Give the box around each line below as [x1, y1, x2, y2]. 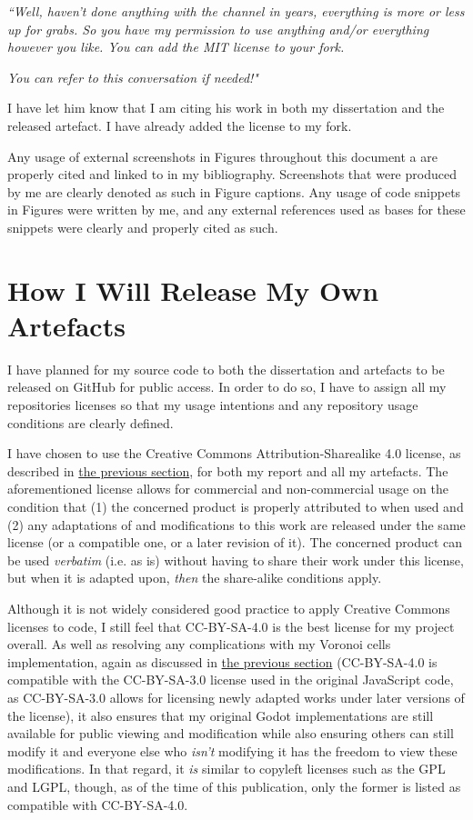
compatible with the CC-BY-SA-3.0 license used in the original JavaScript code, [7, 670, 454, 689]
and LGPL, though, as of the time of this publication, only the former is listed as [7, 776, 461, 795]
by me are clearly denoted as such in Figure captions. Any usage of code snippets [7, 182, 461, 201]
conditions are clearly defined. [7, 413, 174, 432]
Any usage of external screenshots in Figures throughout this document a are [7, 146, 438, 165]
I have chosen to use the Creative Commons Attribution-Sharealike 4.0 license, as [7, 444, 461, 463]
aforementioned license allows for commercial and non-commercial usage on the [7, 479, 448, 498]
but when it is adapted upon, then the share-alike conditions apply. [7, 568, 382, 587]
